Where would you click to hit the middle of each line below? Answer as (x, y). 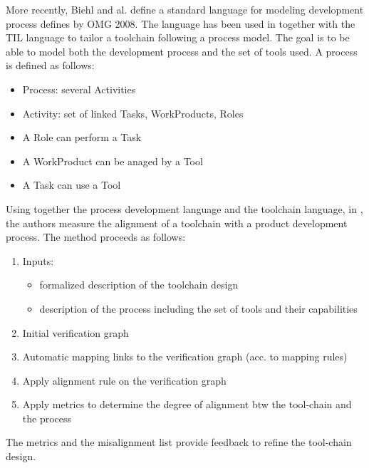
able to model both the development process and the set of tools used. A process (182, 51)
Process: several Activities (79, 89)
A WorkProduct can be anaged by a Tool (113, 161)
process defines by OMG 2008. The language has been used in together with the (181, 23)
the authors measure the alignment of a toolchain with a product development (177, 223)
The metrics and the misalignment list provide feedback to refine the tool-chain (179, 442)
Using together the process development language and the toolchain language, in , (184, 208)
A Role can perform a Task (82, 137)
